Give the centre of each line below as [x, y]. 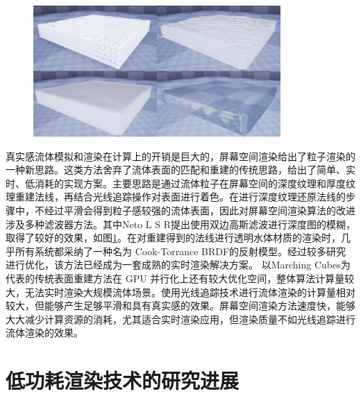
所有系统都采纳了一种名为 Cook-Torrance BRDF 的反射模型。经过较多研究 [180, 251]
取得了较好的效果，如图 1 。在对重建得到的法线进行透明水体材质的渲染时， [173, 238]
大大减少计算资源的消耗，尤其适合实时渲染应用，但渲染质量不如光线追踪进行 [180, 319]
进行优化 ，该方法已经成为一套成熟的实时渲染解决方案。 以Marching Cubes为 [178, 265]
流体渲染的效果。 [44, 333]
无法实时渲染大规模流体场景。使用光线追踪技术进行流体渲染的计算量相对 [190, 292]
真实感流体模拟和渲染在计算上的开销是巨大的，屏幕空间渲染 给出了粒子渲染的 [180, 156]
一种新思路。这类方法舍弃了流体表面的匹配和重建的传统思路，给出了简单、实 [180, 170]
